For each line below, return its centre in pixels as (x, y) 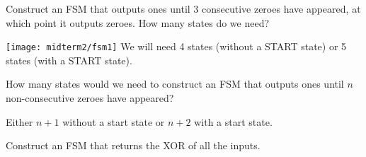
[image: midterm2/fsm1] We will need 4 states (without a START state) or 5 (176, 46)
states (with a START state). (69, 60)
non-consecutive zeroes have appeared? (90, 98)
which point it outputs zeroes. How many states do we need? (138, 22)
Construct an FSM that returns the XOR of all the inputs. (133, 145)
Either (19, 121)
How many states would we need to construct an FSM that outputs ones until (175, 84)
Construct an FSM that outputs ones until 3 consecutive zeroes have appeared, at (183, 8)
